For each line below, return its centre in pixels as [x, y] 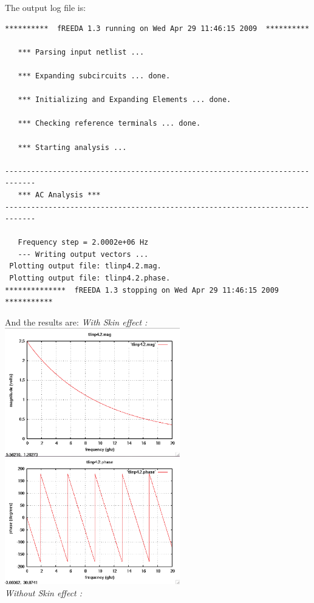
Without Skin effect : [44, 592]
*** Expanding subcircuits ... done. [94, 76]
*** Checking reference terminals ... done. [109, 124]
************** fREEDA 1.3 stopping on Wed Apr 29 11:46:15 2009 [142, 290]
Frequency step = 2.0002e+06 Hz [83, 243]
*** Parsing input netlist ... [81, 52]
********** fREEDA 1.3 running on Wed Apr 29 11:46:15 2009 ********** [157, 28]
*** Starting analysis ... [72, 147]
